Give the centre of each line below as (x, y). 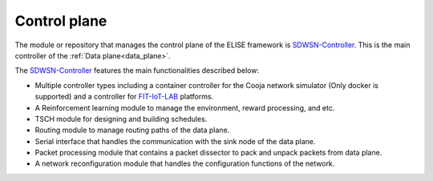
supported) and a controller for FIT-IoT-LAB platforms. (124, 97)
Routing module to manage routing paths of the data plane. (132, 130)
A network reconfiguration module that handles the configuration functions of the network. (185, 163)
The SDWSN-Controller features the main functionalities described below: (137, 70)
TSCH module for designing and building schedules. (121, 119)
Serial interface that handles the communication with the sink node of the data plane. (175, 141)
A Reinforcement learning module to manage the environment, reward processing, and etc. (185, 107)
